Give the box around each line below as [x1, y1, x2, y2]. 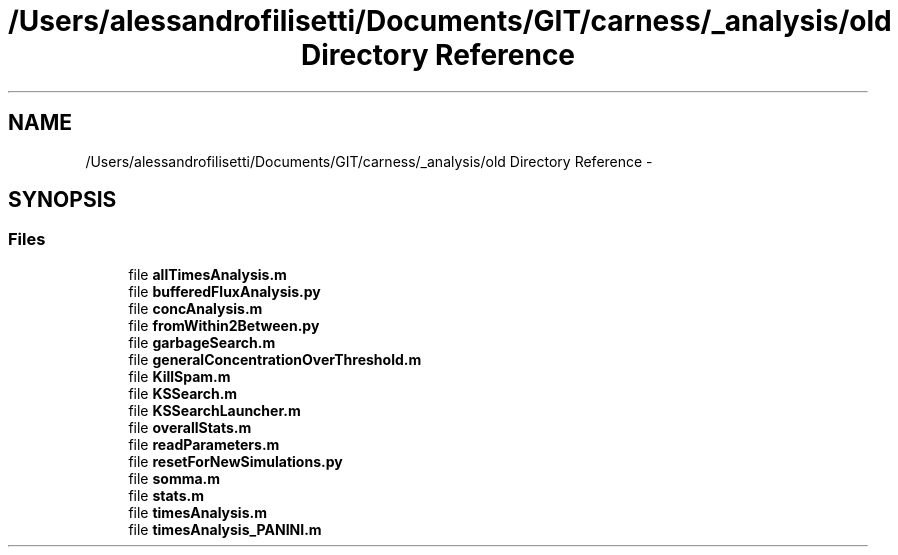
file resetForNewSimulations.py [128, 452, 343, 470]
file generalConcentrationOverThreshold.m [128, 350, 422, 368]
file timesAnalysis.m [128, 503, 267, 521]
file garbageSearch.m [128, 333, 276, 351]
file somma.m [128, 469, 221, 487]
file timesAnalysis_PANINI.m [128, 520, 322, 538]
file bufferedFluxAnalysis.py [128, 282, 321, 300]
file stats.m [128, 486, 204, 504]
